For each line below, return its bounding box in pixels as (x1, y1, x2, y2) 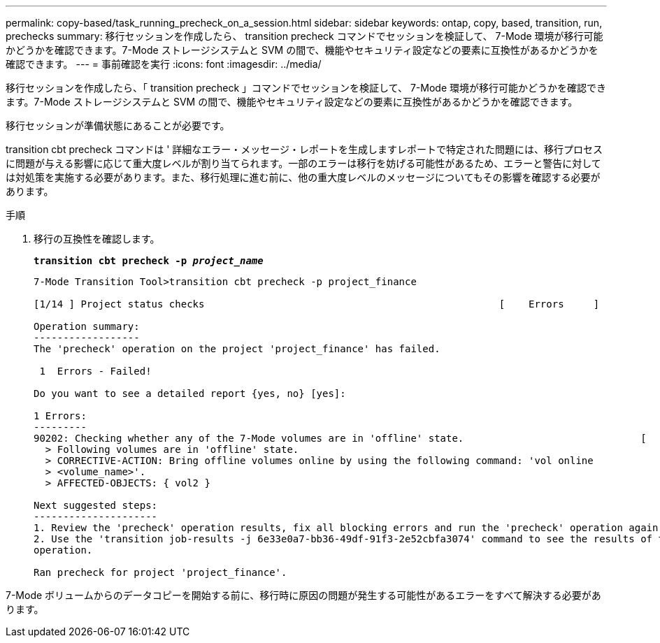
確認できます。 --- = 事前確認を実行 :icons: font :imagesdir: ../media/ (6, 58, 322, 70)
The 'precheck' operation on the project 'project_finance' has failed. (34, 343, 440, 354)
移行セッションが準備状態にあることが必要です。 (6, 120, 230, 131)
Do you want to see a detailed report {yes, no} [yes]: (34, 388, 346, 399)
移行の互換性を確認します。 (34, 233, 160, 245)
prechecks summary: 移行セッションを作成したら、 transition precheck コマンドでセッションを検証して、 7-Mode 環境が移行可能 (6, 30, 603, 42)
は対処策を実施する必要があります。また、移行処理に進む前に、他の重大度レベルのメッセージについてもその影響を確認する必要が (6, 171, 601, 183)
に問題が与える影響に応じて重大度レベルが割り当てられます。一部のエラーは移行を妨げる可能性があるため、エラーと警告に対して (6, 157, 601, 169)
